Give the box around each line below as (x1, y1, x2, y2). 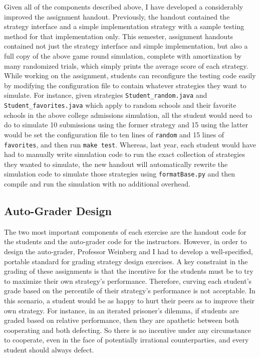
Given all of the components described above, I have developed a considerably (4, 2, 243, 12)
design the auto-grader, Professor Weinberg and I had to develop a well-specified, (4, 246, 253, 256)
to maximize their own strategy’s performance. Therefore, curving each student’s (4, 275, 252, 286)
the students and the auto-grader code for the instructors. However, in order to (4, 236, 247, 247)
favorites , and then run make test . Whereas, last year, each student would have (4, 139, 256, 149)
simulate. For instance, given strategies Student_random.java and (4, 90, 207, 100)
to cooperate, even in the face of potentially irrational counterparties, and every (4, 334, 249, 345)
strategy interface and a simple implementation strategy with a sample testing (4, 21, 244, 32)
